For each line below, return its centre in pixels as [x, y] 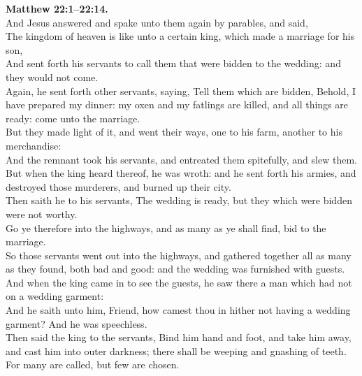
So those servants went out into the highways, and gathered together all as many [179, 255]
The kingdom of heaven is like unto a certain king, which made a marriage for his [180, 36]
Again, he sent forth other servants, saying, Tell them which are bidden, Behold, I [181, 91]
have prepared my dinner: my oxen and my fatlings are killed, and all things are [177, 104]
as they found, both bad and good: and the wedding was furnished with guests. [175, 269]
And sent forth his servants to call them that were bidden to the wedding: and [173, 63]
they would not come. [52, 77]
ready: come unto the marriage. [73, 118]
